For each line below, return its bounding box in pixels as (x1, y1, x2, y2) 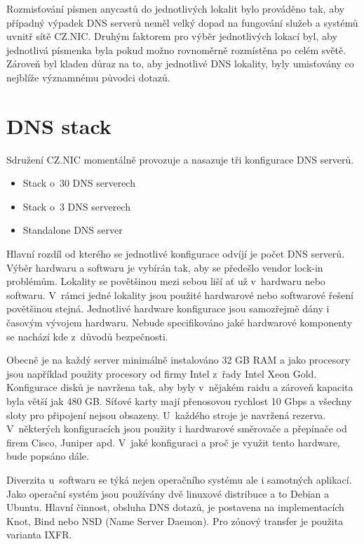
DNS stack (6, 111, 112, 140)
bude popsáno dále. (6, 449, 89, 463)
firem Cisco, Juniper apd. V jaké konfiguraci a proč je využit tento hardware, (6, 434, 340, 449)
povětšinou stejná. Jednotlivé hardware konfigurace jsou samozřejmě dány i (6, 301, 330, 316)
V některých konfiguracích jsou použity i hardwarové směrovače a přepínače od (6, 421, 347, 436)
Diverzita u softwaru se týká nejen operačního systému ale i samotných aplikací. (6, 472, 352, 486)
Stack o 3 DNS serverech (22, 199, 130, 213)
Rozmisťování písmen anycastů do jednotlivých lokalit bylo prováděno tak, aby (6, 1, 344, 15)
